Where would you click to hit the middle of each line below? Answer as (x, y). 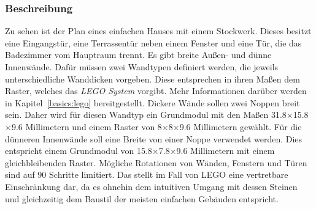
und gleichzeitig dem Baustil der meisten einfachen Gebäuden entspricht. (142, 198)
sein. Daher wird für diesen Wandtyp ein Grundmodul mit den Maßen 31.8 (146, 115)
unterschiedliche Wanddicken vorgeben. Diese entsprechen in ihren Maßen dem (152, 79)
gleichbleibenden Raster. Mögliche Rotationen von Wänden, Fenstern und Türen (156, 162)
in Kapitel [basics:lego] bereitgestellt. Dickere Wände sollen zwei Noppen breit (152, 102)
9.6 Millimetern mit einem (225, 151)
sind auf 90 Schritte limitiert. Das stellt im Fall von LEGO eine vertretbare (147, 174)
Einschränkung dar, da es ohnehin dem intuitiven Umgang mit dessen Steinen (151, 186)
